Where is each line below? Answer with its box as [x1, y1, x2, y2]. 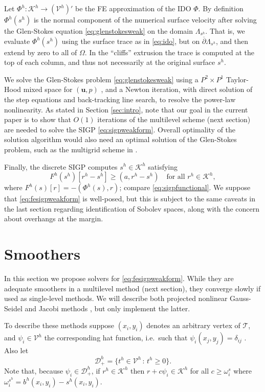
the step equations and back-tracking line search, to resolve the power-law [4, 94, 236, 104]
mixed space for [23, 84, 73, 95]
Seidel [4, 303, 23, 313]
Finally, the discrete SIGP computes [4, 161, 118, 172]
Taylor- [226, 74, 249, 84]
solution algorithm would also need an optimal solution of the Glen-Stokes [4, 134, 237, 145]
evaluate [4, 35, 30, 46]
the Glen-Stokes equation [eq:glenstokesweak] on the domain [4, 26, 193, 36]
